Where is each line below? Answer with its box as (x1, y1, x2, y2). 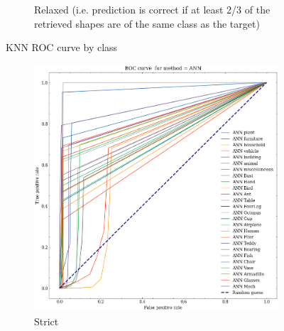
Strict (34, 313, 59, 328)
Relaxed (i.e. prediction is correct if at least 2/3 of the (34, 2, 271, 16)
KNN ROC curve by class (6, 40, 118, 55)
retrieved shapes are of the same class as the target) (34, 16, 260, 31)
